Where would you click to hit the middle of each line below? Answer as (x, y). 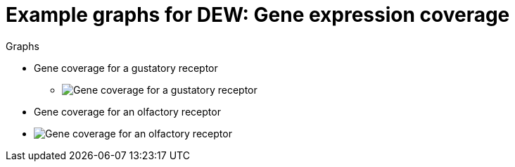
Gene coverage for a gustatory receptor (126, 68)
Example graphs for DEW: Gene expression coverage (258, 15)
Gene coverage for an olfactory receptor (127, 111)
